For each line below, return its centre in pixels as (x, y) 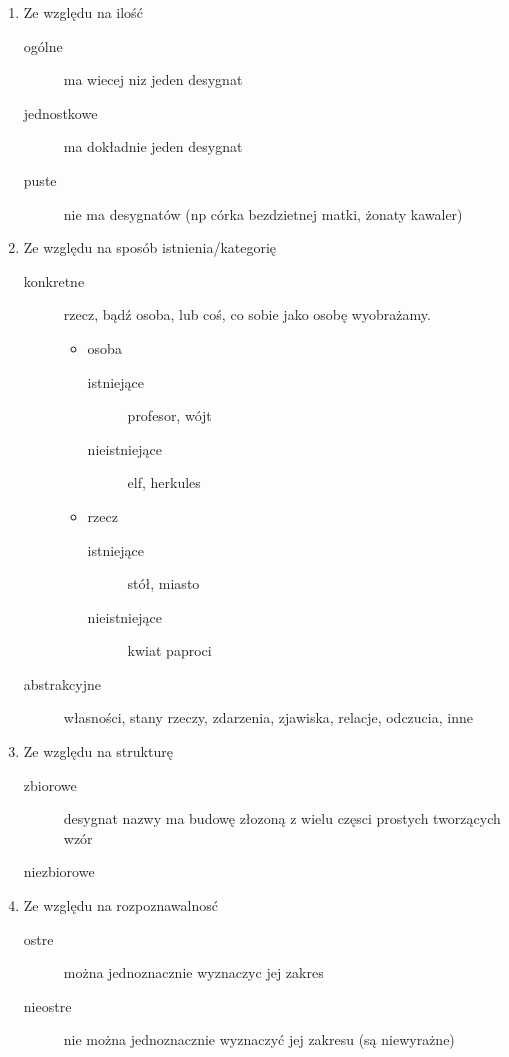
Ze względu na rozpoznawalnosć (120, 905)
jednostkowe (60, 112)
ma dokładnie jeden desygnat (153, 146)
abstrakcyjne (62, 683)
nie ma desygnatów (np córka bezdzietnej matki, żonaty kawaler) (263, 213)
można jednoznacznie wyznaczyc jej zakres (193, 972)
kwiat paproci (169, 650)
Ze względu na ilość (83, 12)
